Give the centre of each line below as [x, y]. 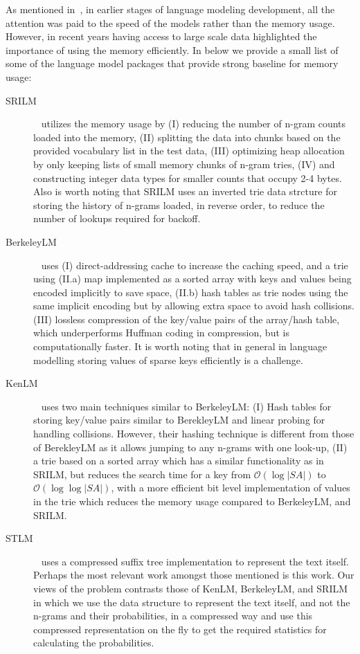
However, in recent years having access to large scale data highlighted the [161, 36]
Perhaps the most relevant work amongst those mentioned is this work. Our [194, 575]
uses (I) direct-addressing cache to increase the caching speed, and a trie [195, 265]
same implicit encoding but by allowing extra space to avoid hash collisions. [194, 306]
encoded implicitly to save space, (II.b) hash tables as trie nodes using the [191, 292]
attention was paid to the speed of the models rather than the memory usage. [170, 22]
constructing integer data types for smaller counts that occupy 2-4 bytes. [188, 178]
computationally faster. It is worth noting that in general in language [180, 346]
